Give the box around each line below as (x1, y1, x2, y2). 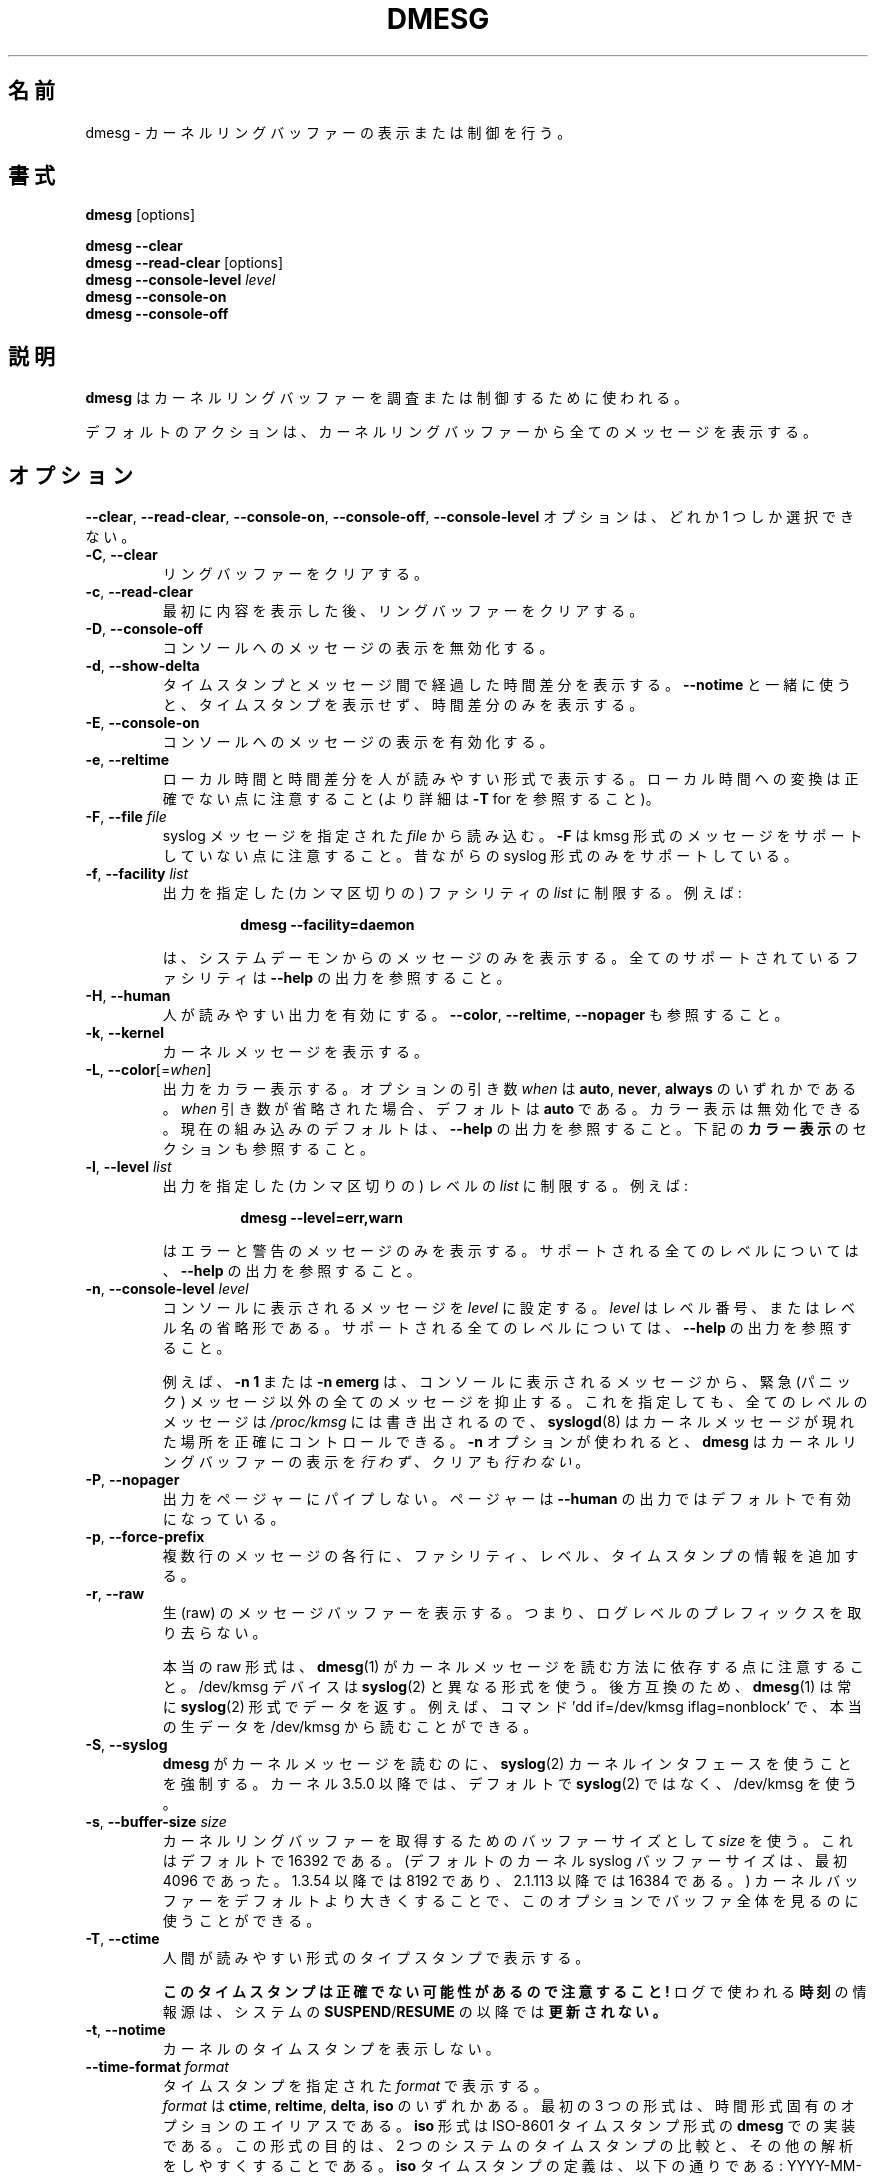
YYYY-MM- (786, 2157, 862, 2175)
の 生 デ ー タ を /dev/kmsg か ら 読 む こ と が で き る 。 (162, 1718, 538, 1736)
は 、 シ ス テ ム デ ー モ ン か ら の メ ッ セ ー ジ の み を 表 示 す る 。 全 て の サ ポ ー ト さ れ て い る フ (162, 949, 859, 967)
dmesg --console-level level (85, 271, 276, 289)
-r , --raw (85, 1585, 145, 1603)
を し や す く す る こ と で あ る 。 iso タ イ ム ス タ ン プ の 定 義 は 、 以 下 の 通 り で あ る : (162, 2157, 783, 2175)
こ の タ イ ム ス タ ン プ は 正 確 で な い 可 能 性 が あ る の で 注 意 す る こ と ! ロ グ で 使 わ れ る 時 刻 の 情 (162, 1983, 867, 2001)
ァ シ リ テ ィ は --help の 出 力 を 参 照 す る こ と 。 (162, 969, 511, 987)
